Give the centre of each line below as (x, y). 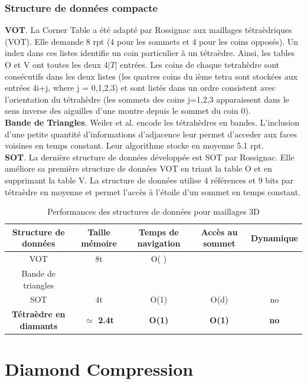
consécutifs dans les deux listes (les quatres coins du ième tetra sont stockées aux (151, 76)
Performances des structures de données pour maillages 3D (153, 211)
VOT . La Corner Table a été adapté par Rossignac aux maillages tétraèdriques (148, 30)
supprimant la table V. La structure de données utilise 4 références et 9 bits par (149, 180)
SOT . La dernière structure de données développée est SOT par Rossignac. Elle (150, 157)
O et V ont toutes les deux (53, 64)
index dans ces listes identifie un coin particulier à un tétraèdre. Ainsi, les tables (150, 53)
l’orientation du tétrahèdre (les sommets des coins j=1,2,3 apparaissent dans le (147, 99)
